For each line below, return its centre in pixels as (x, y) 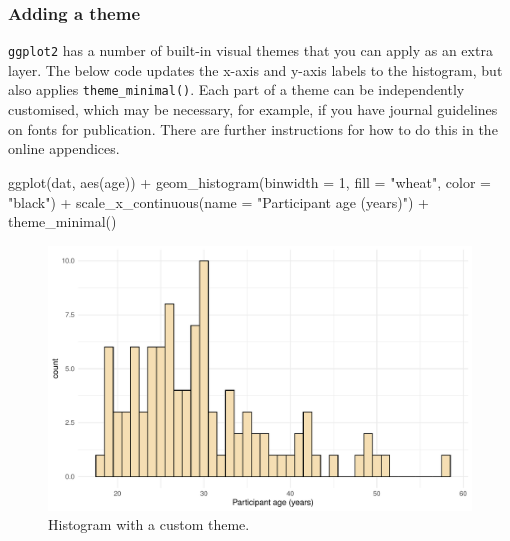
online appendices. (64, 148)
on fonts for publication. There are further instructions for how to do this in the (253, 128)
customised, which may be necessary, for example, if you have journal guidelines (253, 109)
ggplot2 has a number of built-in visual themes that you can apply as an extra (250, 50)
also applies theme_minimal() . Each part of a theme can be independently (236, 89)
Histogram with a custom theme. (149, 524)
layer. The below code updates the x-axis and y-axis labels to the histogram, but (255, 69)
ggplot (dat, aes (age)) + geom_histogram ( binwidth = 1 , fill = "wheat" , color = (249, 181)
